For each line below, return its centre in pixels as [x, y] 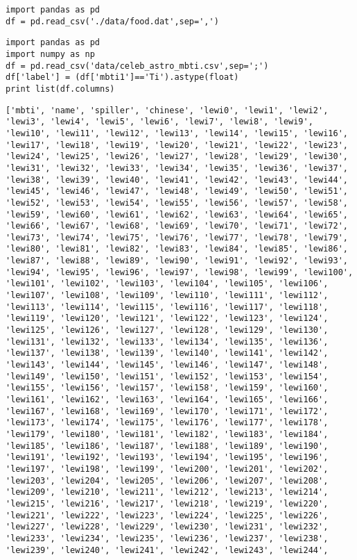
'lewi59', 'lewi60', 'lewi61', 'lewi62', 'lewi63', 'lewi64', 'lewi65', [177, 214]
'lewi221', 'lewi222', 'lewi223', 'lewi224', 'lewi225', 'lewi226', [167, 515]
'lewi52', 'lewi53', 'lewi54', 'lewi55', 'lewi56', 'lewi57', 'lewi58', [177, 203]
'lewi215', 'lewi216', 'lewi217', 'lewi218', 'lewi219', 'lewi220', [167, 503]
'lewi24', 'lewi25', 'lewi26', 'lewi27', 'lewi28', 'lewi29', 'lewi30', [177, 157]
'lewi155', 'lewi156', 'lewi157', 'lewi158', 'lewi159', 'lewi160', [167, 388]
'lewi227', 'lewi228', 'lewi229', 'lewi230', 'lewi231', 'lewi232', [167, 527]
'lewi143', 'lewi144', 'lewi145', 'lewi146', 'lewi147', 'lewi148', [167, 365]
